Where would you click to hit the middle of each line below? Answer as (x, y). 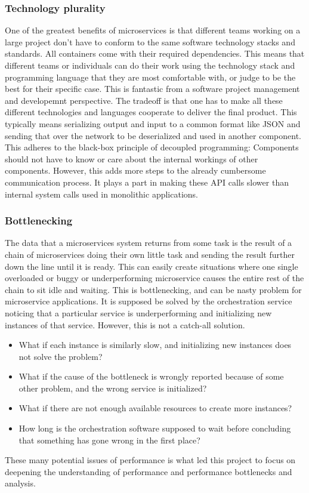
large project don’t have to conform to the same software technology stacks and (150, 41)
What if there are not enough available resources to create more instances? (155, 408)
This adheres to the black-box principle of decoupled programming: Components (152, 147)
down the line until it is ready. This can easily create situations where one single (152, 266)
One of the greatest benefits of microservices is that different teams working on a (153, 30)
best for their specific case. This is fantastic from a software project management (152, 89)
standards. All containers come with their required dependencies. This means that (155, 53)
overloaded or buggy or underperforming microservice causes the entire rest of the (154, 278)
